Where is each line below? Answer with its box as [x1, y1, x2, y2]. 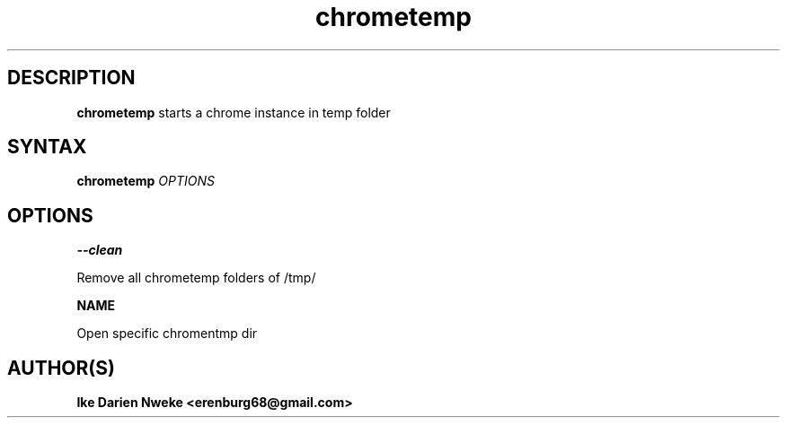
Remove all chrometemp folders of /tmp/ [76, 270, 316, 286]
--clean [76, 242, 123, 258]
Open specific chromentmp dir [76, 325, 258, 342]
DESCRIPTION [7, 66, 136, 90]
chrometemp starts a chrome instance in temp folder [76, 104, 391, 120]
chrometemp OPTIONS [76, 173, 215, 189]
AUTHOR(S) [7, 356, 115, 379]
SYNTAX [7, 135, 87, 159]
